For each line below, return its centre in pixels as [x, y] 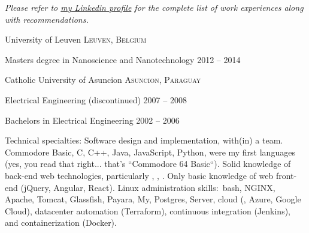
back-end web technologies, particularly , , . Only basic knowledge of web [139, 175]
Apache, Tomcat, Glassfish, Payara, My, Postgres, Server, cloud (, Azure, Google [153, 199]
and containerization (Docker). [61, 222]
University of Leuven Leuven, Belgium [76, 39]
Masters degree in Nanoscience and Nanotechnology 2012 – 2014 [123, 59]
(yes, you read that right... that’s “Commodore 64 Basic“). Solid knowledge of [148, 164]
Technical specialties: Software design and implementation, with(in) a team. [144, 140]
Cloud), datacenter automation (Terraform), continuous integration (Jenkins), [148, 210]
